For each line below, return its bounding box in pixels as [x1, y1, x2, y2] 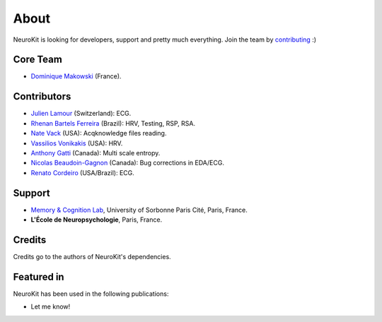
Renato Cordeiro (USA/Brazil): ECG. [30, 168, 134, 177]
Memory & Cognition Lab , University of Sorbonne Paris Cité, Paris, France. [30, 205, 248, 214]
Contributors [13, 90, 71, 102]
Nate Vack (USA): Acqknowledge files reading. [30, 129, 167, 138]
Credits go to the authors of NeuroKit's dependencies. [13, 252, 171, 261]
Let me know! [30, 302, 71, 311]
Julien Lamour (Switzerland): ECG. [30, 109, 132, 118]
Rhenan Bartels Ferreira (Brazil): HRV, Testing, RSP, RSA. [30, 119, 196, 127]
